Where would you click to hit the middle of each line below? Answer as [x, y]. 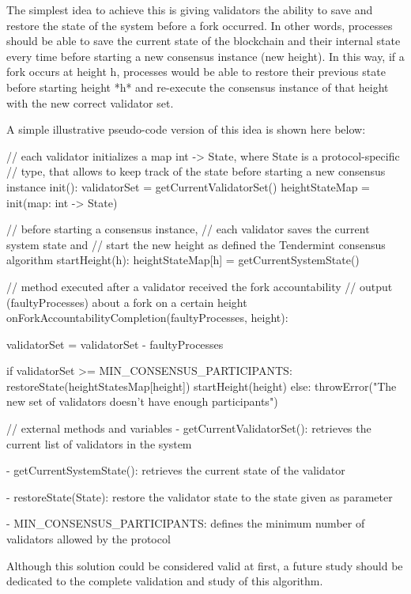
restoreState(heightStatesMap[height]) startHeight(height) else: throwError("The [202, 386]
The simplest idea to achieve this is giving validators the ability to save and [190, 9]
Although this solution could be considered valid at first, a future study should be [205, 565]
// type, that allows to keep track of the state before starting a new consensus [196, 171]
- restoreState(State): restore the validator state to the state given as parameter [200, 496]
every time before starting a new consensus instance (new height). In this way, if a [205, 56]
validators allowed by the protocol [89, 539]
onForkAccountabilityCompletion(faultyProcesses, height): [147, 318]
